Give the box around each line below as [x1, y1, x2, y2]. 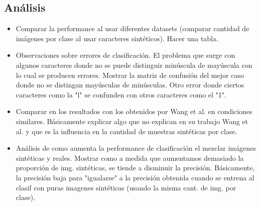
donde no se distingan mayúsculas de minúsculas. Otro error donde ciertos [16, 79, 244, 90]
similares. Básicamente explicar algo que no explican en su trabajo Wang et [16, 116, 248, 126]
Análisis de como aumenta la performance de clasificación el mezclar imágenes [16, 143, 256, 153]
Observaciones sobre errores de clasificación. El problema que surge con [16, 50, 235, 60]
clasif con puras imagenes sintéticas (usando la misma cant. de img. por [16, 182, 236, 192]
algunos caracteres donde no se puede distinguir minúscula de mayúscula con [16, 59, 252, 70]
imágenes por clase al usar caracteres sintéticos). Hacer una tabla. [16, 33, 218, 43]
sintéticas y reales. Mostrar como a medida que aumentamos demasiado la [16, 152, 244, 163]
